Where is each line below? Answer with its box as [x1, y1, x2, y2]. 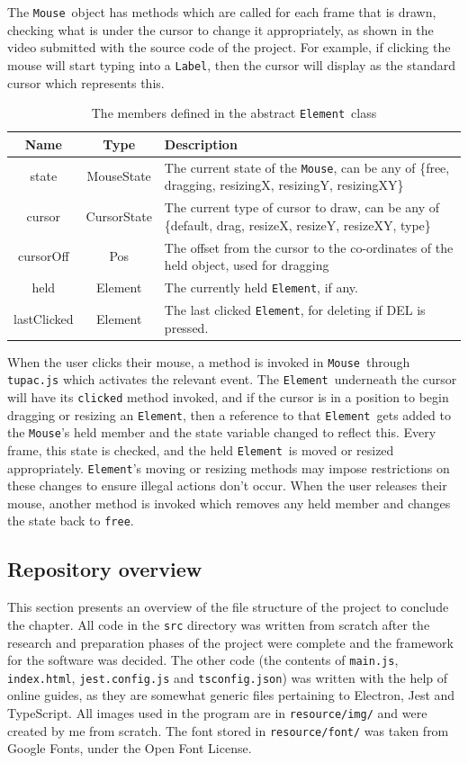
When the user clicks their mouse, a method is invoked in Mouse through [7, 352, 410, 371]
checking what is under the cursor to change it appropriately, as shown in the [7, 20, 434, 39]
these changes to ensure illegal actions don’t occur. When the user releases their [7, 476, 447, 495]
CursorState [85, 206, 152, 225]
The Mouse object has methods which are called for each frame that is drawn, [7, 3, 436, 21]
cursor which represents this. [7, 73, 165, 92]
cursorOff [18, 247, 69, 265]
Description [164, 134, 238, 153]
